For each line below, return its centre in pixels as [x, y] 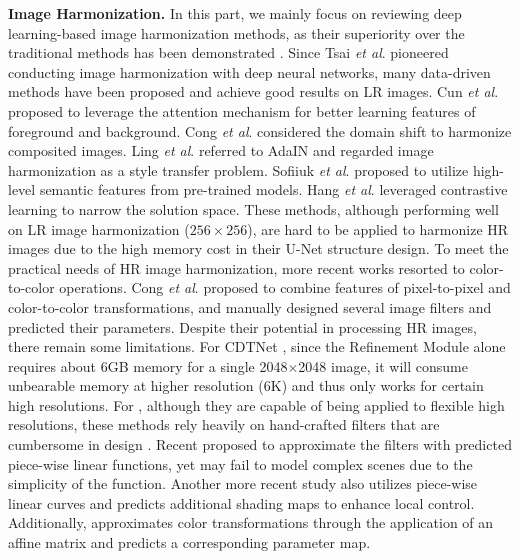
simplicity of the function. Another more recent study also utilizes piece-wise [243, 483]
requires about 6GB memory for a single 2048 [148, 365]
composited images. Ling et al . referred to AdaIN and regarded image [221, 150]
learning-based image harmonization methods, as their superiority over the [236, 32]
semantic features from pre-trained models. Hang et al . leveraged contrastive [273, 189]
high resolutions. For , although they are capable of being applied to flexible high [256, 404]
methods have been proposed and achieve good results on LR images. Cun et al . [253, 91]
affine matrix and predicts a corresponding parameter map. [189, 542]
